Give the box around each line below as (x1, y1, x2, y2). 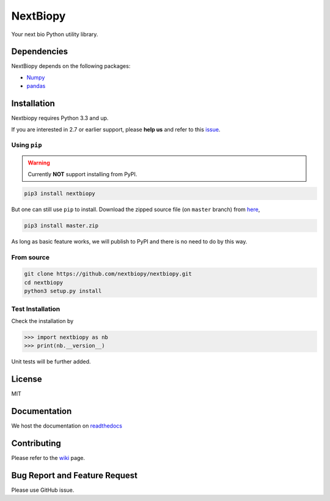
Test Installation (11, 305, 61, 313)
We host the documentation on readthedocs (11, 422, 122, 429)
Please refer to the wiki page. (11, 454, 86, 461)
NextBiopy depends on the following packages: (11, 62, 131, 70)
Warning (28, 159, 50, 166)
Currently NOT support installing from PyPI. (28, 170, 137, 177)
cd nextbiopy (24, 279, 64, 286)
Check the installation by (11, 317, 74, 324)
